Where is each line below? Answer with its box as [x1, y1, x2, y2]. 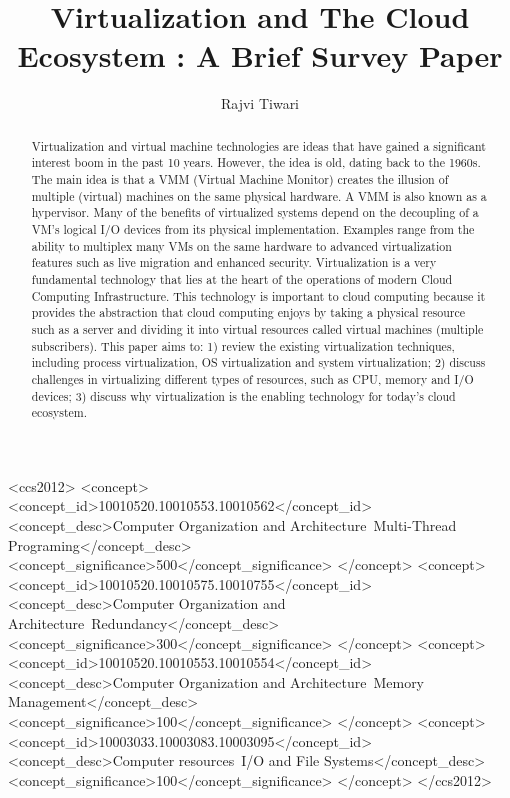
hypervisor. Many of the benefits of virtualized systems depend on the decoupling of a [31, 204, 479, 221]
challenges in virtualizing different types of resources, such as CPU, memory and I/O [31, 370, 474, 387]
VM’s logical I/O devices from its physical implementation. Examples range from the [31, 220, 475, 237]
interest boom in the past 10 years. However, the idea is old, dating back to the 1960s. [31, 154, 481, 171]
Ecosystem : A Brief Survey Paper [17, 35, 503, 76]
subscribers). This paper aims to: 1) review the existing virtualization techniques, [31, 337, 455, 354]
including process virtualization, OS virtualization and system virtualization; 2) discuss [31, 354, 486, 371]
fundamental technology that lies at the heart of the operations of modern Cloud [31, 270, 453, 287]
